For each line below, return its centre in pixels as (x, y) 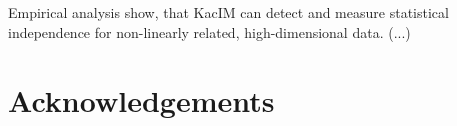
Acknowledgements (141, 100)
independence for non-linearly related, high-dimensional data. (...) (209, 31)
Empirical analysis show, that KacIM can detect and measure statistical (228, 12)
